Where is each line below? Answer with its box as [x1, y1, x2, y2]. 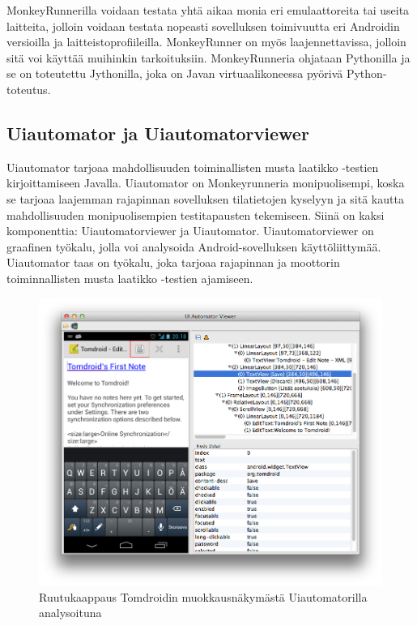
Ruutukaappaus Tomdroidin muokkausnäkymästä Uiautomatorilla [39, 588, 368, 605]
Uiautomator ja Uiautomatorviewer [6, 120, 309, 145]
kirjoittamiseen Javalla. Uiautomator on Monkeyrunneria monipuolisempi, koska [6, 174, 405, 191]
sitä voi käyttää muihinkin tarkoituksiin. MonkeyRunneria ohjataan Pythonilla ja [6, 49, 411, 66]
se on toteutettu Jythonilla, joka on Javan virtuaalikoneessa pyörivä [6, 65, 343, 82]
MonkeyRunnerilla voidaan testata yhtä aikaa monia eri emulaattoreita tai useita [6, 2, 410, 18]
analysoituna [39, 604, 102, 621]
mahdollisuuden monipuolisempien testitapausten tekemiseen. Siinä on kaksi [6, 206, 385, 223]
